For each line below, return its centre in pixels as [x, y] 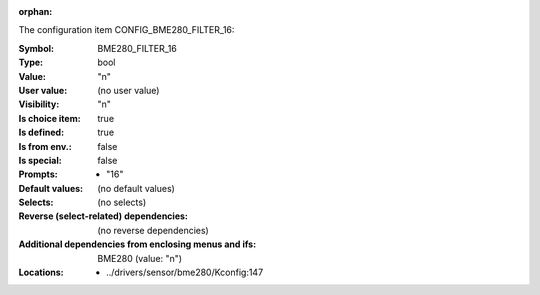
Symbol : [36, 48]
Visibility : [39, 104]
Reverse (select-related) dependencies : [103, 216]
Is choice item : [49, 118]
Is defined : [41, 132]
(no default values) [136, 188]
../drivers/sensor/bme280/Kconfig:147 [185, 272]
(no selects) [122, 202]
